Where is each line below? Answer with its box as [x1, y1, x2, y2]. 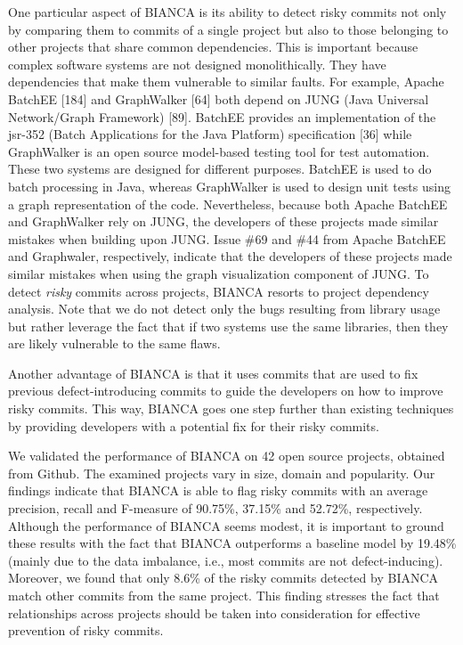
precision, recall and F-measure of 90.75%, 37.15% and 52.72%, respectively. [8, 499, 423, 518]
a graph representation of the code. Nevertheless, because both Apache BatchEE [8, 194, 448, 213]
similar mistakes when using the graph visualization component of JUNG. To [8, 264, 429, 282]
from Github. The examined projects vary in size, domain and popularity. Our [8, 463, 435, 482]
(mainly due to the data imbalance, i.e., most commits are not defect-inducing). [8, 551, 443, 569]
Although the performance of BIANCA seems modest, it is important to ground [8, 516, 444, 535]
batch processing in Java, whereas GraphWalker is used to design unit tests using [8, 176, 451, 195]
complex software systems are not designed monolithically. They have [8, 54, 386, 73]
